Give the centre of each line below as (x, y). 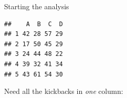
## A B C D (34, 24)
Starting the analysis (37, 6)
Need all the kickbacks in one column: (64, 91)
